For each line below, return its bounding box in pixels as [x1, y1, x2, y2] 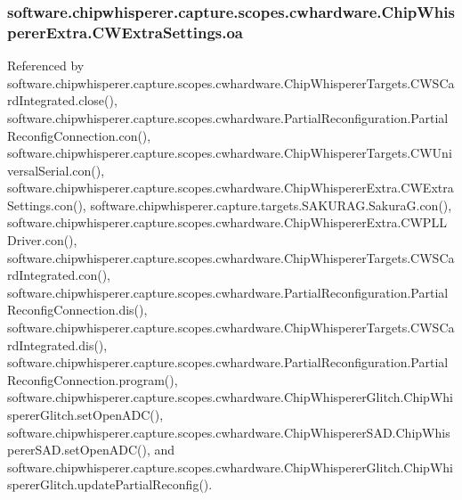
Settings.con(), [7, 195, 86, 214]
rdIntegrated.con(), [7, 266, 110, 284]
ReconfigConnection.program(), [7, 370, 178, 389]
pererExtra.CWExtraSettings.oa [7, 20, 243, 43]
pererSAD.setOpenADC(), [7, 440, 150, 459]
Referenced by [7, 56, 85, 75]
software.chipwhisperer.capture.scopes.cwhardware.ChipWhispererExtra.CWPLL [7, 213, 447, 232]
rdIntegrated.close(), [7, 91, 118, 110]
